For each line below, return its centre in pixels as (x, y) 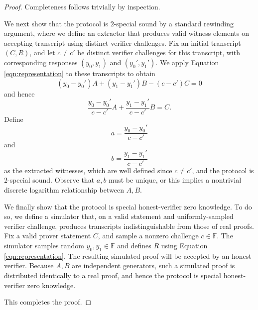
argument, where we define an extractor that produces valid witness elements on (127, 33)
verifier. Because (29, 265)
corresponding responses (41, 62)
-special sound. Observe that (51, 180)
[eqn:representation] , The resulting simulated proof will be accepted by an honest (128, 256)
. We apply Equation (187, 62)
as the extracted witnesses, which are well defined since (88, 170)
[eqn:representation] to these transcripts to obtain (80, 73)
